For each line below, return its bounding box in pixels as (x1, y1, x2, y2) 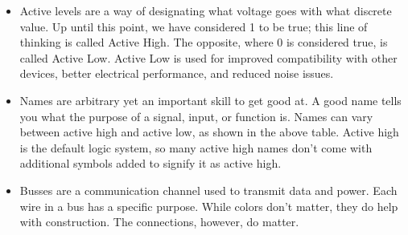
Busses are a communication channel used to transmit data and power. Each (19, 181, 398, 198)
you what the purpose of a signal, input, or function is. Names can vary (19, 107, 373, 124)
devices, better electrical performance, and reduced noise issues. (19, 65, 334, 82)
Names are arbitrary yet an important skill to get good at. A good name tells (19, 91, 402, 108)
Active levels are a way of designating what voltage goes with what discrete (19, 2, 392, 18)
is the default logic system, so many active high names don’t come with (19, 139, 373, 156)
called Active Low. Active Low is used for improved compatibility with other (19, 49, 398, 66)
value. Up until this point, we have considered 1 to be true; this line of (19, 18, 368, 34)
